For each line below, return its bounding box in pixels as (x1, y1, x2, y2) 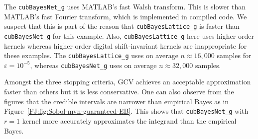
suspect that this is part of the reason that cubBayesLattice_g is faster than (4, 21, 240, 31)
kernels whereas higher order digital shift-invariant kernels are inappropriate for (4, 40, 247, 51)
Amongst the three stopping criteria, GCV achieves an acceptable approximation (4, 76, 251, 87)
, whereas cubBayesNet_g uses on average (30, 60, 157, 70)
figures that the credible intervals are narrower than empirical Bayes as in (4, 96, 229, 106)
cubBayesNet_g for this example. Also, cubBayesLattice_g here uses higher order (4, 30, 254, 41)
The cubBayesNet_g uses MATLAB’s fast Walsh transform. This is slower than (4, 1, 246, 11)
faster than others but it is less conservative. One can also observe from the (4, 86, 234, 97)
